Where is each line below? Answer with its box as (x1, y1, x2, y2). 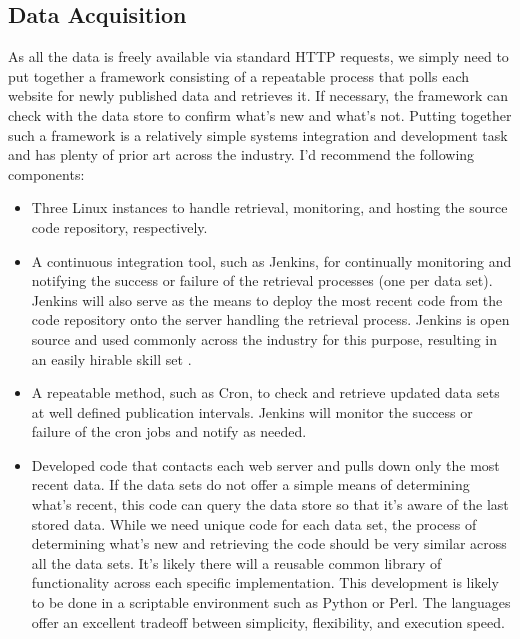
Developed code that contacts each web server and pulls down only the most (31, 454, 500, 475)
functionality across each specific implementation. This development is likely (31, 572, 499, 593)
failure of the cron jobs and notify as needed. (31, 421, 307, 442)
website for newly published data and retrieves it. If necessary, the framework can (8, 85, 508, 106)
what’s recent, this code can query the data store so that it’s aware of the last (31, 494, 509, 515)
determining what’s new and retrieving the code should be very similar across (31, 533, 507, 554)
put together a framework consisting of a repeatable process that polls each (8, 65, 470, 86)
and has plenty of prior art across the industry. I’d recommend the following (8, 144, 475, 165)
